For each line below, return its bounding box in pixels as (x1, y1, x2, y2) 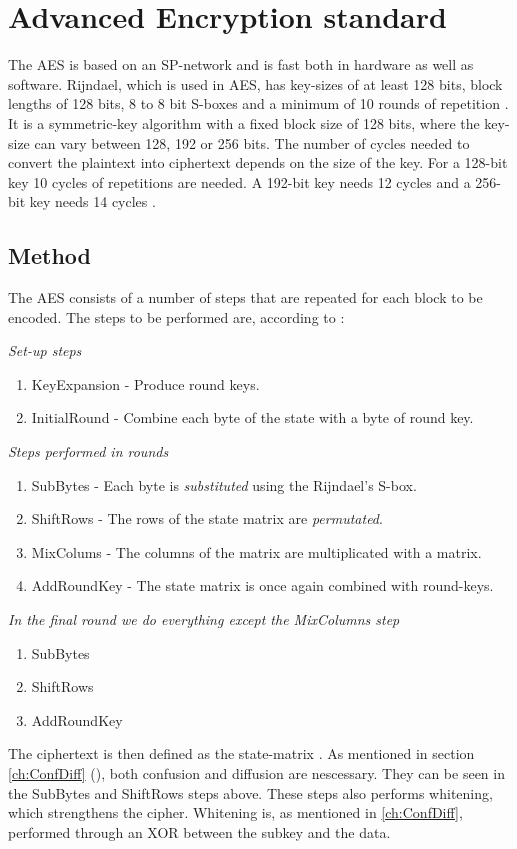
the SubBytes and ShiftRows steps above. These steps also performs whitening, (8, 782, 493, 803)
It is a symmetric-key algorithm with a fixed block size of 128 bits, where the (8, 112, 480, 133)
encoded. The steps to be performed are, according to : (8, 306, 345, 327)
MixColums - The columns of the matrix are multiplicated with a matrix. (31, 541, 482, 562)
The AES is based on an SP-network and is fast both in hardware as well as (8, 54, 474, 75)
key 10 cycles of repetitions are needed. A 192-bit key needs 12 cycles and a (8, 171, 471, 192)
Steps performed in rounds (8, 441, 169, 462)
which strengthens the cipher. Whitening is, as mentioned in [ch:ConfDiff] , (8, 802, 463, 823)
